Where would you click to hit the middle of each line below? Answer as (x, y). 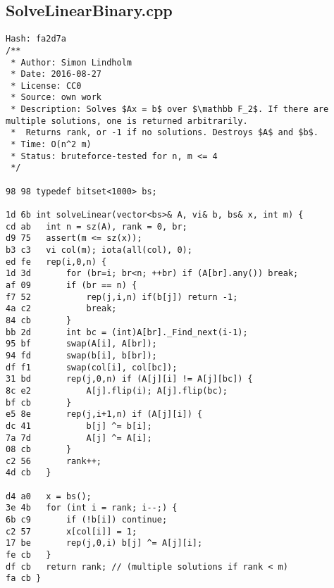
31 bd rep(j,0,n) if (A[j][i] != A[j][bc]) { (129, 379)
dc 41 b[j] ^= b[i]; (79, 426)
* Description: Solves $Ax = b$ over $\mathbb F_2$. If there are (170, 110)
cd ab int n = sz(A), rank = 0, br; (97, 226)
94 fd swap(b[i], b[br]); (81, 355)
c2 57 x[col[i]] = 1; (72, 531)
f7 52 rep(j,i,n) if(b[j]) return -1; (122, 297)
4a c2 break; (61, 309)
